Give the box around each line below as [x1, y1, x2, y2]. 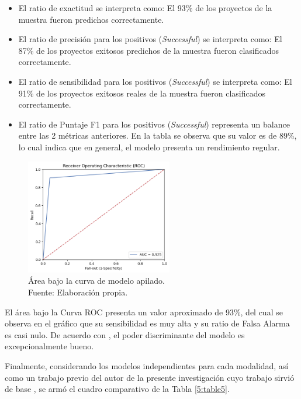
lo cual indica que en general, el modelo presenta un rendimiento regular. [18, 140, 280, 153]
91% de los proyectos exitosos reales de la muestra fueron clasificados [18, 87, 266, 99]
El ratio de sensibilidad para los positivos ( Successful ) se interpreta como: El [18, 75, 292, 87]
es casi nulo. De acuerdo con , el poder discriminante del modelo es [5, 328, 245, 340]
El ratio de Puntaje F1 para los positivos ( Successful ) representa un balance [18, 118, 290, 130]
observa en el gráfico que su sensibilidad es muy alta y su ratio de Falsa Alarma [5, 317, 290, 329]
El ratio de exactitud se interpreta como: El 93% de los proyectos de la [18, 2, 272, 13]
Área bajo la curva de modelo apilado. [28, 274, 165, 287]
